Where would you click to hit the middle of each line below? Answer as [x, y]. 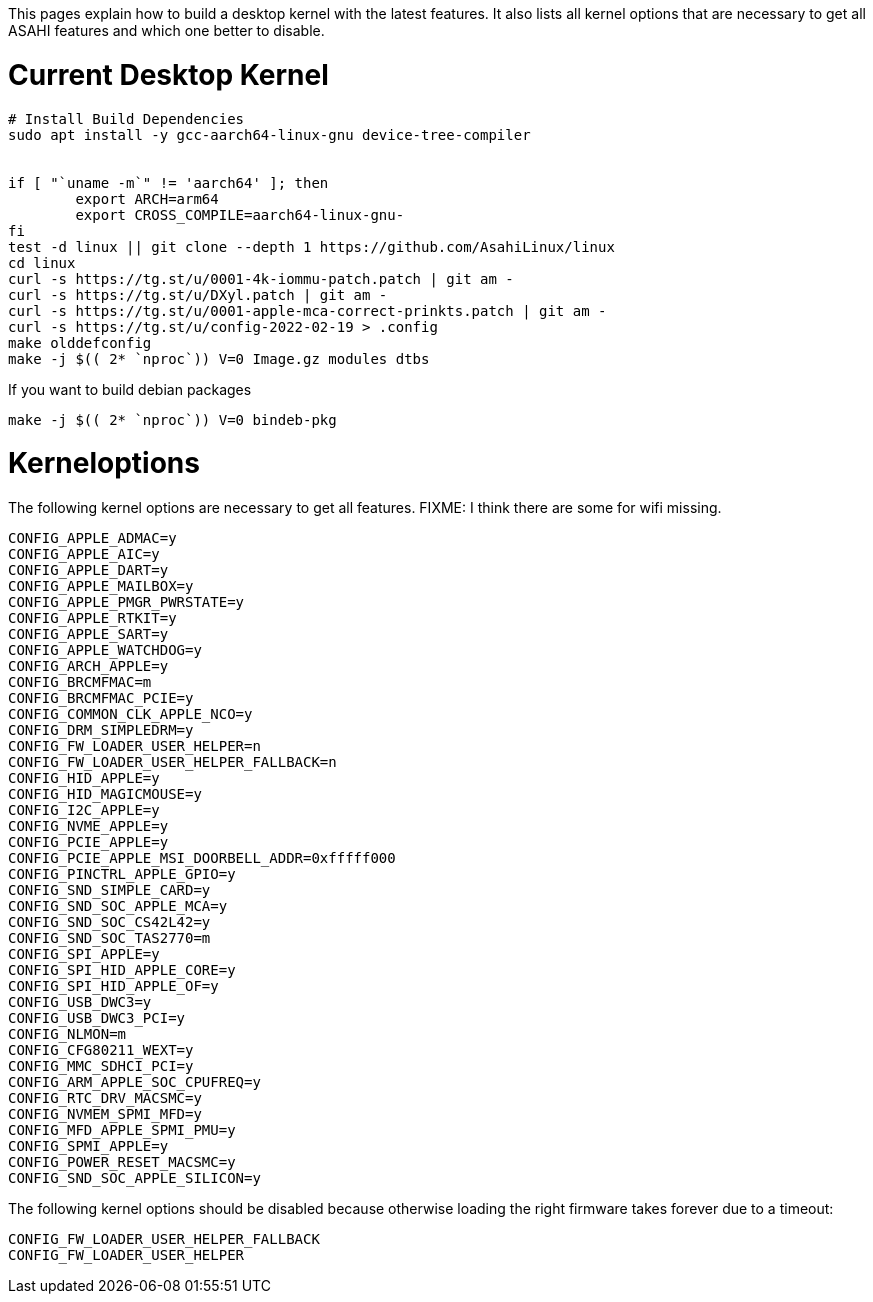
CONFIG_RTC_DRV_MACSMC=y [105, 1098]
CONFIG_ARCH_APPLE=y [88, 666]
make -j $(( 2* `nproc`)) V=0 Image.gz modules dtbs [219, 358]
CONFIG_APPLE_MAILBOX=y [101, 586]
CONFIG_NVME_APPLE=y [88, 826]
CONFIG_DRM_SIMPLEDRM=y [101, 730]
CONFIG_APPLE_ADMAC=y [92, 538]
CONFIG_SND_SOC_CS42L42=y [109, 922]
